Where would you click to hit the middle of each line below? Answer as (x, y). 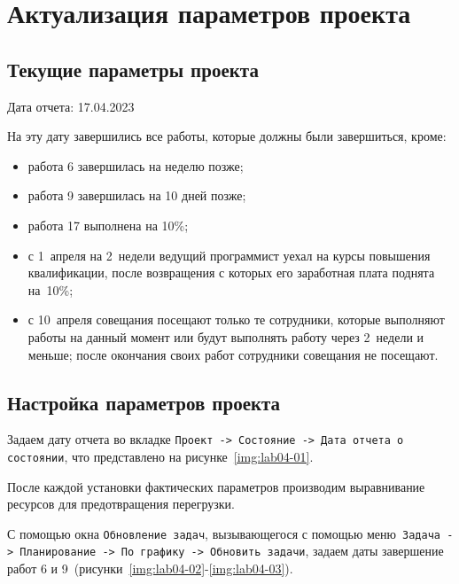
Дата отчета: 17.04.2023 (71, 106)
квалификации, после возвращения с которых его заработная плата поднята (231, 273)
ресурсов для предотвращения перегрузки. (121, 504)
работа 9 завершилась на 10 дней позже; (137, 195)
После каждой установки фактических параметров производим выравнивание (216, 486)
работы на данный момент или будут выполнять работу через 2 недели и (226, 336)
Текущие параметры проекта (133, 69)
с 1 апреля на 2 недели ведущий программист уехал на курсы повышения (229, 255)
